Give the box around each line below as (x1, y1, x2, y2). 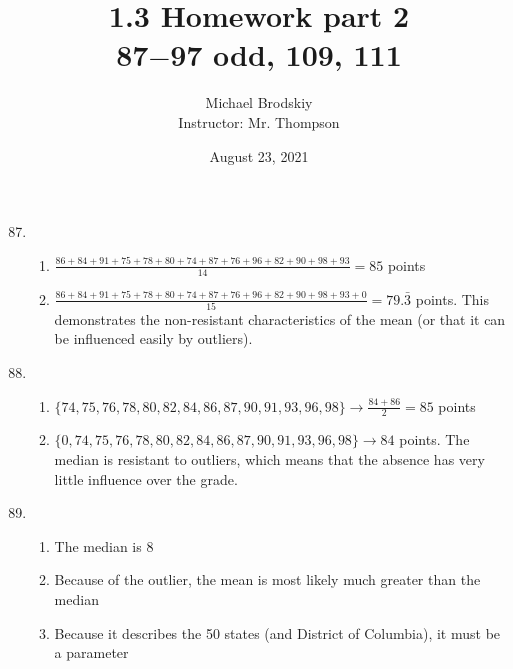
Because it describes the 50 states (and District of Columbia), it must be (54, 622, 501, 643)
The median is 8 (54, 535, 154, 556)
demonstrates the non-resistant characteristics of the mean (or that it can (54, 308, 506, 329)
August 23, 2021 (209, 145, 309, 166)
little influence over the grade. (54, 468, 238, 489)
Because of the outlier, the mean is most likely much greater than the (54, 569, 481, 590)
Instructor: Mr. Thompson (178, 111, 340, 132)
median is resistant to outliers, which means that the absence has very (54, 449, 485, 470)
